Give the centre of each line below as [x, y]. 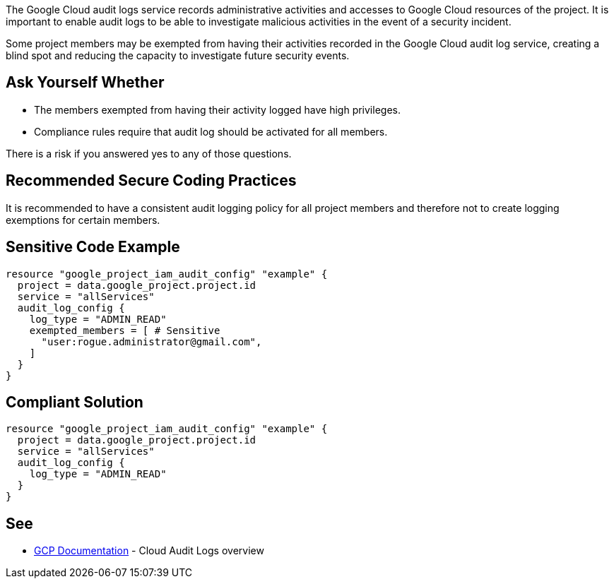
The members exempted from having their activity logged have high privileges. [217, 109]
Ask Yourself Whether [85, 83]
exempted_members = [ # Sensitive [125, 330]
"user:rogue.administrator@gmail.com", [152, 341]
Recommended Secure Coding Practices [151, 181]
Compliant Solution [75, 402]
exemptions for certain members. [83, 220]
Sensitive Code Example [93, 247]
